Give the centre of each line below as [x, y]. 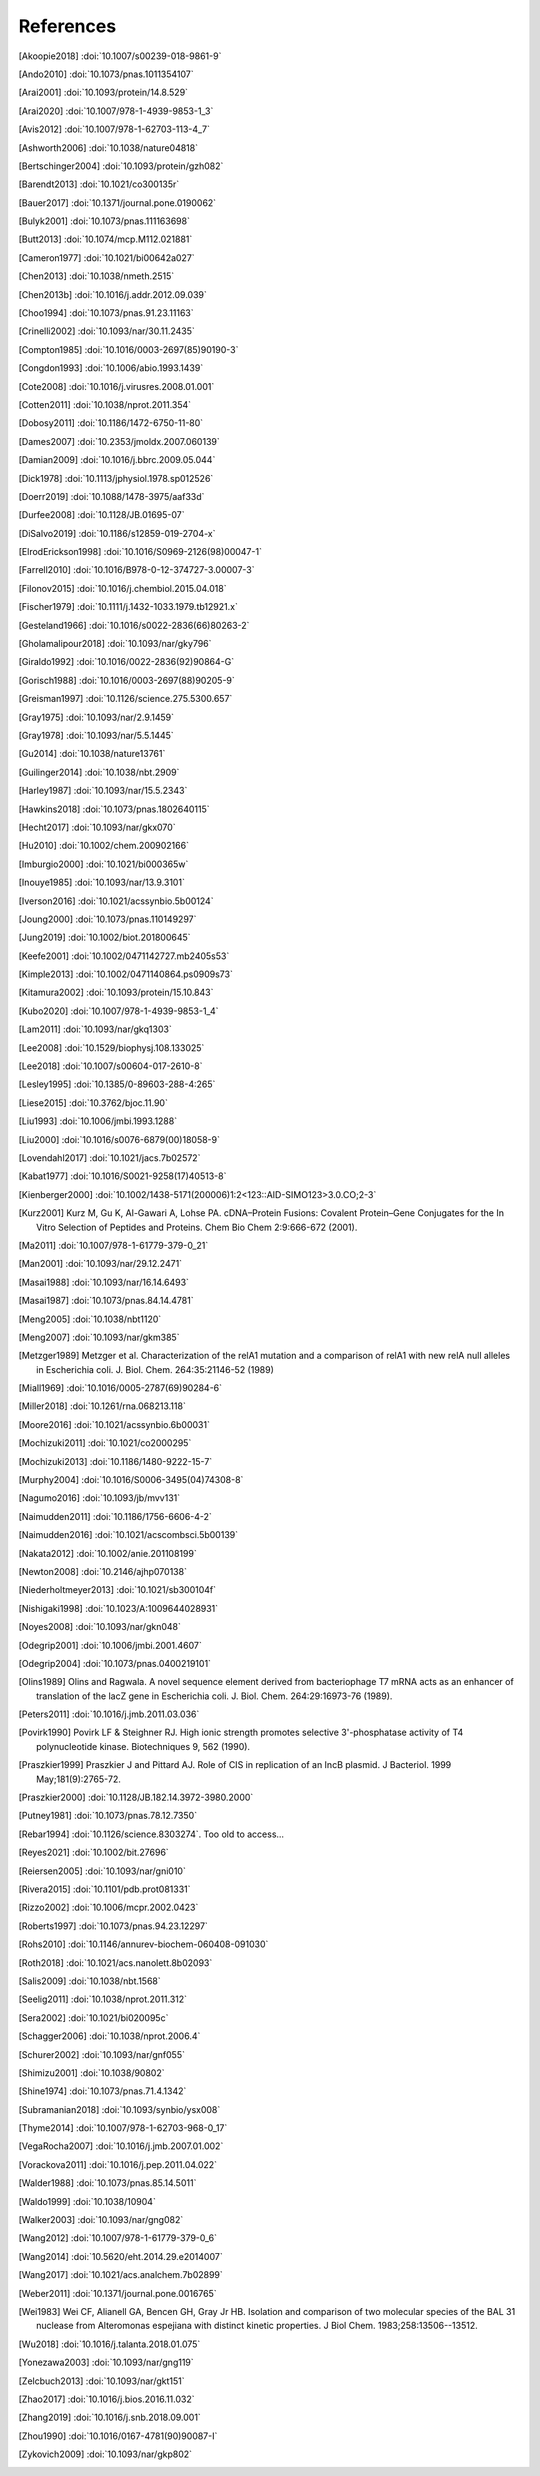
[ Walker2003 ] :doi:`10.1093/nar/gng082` [101, 2220]
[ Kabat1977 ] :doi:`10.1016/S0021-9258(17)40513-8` [122, 1176]
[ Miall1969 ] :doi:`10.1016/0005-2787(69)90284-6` [120, 1388]
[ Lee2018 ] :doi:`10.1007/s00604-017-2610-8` [110, 1066]
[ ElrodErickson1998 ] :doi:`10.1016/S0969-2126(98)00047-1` [140, 552]
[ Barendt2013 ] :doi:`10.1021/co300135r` [99, 184]
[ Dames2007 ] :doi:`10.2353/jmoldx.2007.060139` [119, 441]
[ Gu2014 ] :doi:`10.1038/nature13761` [92, 754]
